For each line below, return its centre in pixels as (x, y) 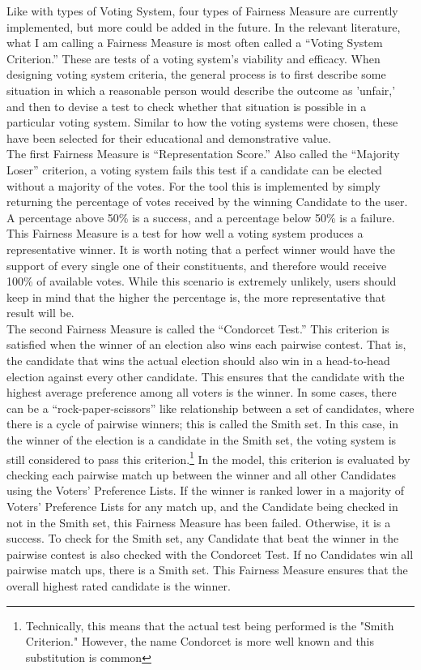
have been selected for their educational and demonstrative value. (169, 137)
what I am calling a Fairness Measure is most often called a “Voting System (195, 43)
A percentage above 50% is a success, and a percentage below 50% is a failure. (201, 217)
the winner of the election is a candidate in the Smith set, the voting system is (202, 440)
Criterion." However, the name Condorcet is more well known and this (200, 641)
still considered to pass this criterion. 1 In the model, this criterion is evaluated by (208, 457)
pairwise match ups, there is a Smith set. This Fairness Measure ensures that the (207, 570)
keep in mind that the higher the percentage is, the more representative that (196, 296)
